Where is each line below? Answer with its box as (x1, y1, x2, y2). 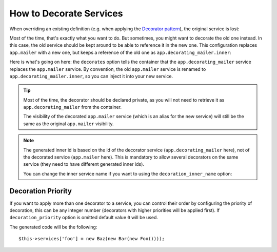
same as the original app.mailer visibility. (23, 121, 114, 127)
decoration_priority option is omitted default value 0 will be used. (9, 215, 159, 221)
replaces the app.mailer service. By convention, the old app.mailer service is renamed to (9, 66, 206, 72)
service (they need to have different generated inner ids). (23, 161, 145, 167)
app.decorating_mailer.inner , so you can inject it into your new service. (9, 73, 173, 79)
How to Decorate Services (9, 8, 123, 19)
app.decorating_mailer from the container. (23, 104, 122, 110)
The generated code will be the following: (9, 224, 97, 230)
